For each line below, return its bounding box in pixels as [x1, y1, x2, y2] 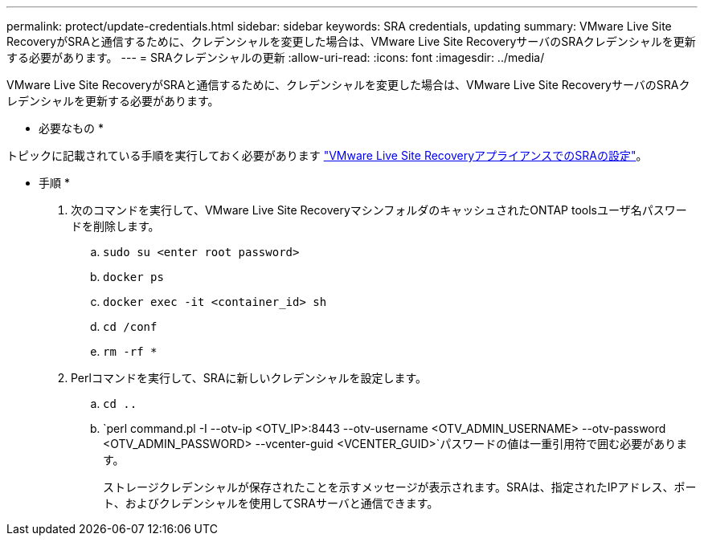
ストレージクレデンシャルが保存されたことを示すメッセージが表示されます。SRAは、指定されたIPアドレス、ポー [103, 480, 697, 494]
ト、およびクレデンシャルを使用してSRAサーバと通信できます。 [103, 496, 439, 510]
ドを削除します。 [71, 219, 160, 233]
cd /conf [103, 320, 158, 333]
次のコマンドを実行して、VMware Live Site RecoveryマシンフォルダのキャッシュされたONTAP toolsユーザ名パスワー [71, 203, 687, 217]
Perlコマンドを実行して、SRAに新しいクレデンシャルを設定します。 [71, 371, 428, 385]
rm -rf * [103, 345, 158, 358]
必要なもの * [39, 121, 104, 135]
